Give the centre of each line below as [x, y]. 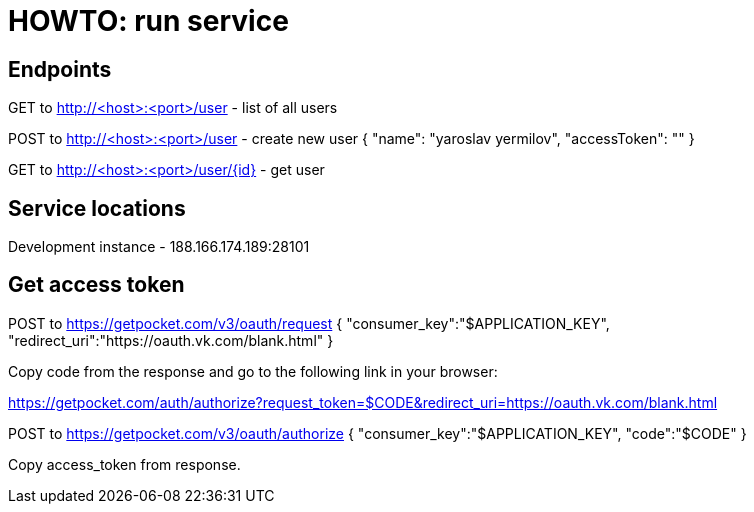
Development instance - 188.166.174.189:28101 [159, 247]
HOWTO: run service [148, 21]
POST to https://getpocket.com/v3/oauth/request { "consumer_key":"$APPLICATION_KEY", [309, 323]
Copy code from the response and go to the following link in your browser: [253, 371]
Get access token [96, 285]
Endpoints [60, 69]
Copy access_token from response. [124, 464]
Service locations [97, 208]
